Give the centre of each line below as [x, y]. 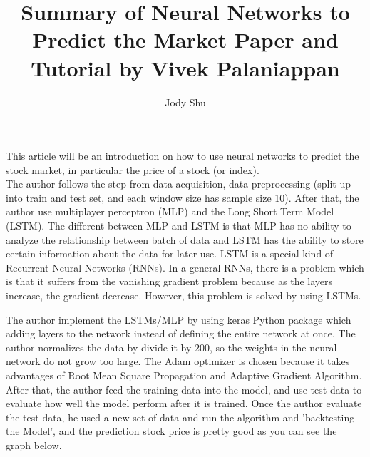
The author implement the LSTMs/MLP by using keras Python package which [179, 319]
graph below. [34, 445]
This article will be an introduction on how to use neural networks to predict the [183, 156]
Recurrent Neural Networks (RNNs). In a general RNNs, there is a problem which [185, 267]
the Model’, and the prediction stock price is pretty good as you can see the [171, 431]
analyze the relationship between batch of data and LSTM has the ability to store [185, 239]
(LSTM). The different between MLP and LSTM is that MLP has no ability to [179, 226]
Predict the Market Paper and [185, 40]
